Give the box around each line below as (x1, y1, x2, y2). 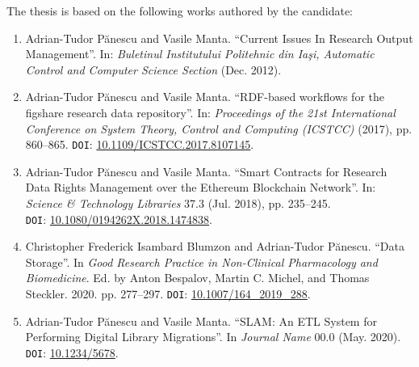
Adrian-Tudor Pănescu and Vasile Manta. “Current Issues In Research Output (25, 29, 413, 46)
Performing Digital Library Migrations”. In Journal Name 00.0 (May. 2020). (25, 328, 401, 345)
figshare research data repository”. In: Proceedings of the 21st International (25, 103, 396, 120)
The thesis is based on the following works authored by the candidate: (6, 2, 354, 19)
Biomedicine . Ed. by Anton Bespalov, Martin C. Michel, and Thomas (25, 269, 370, 286)
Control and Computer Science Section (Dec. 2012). (25, 61, 282, 78)
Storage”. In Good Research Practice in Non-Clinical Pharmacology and (25, 253, 378, 270)
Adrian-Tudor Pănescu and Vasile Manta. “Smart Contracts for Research (25, 162, 388, 179)
